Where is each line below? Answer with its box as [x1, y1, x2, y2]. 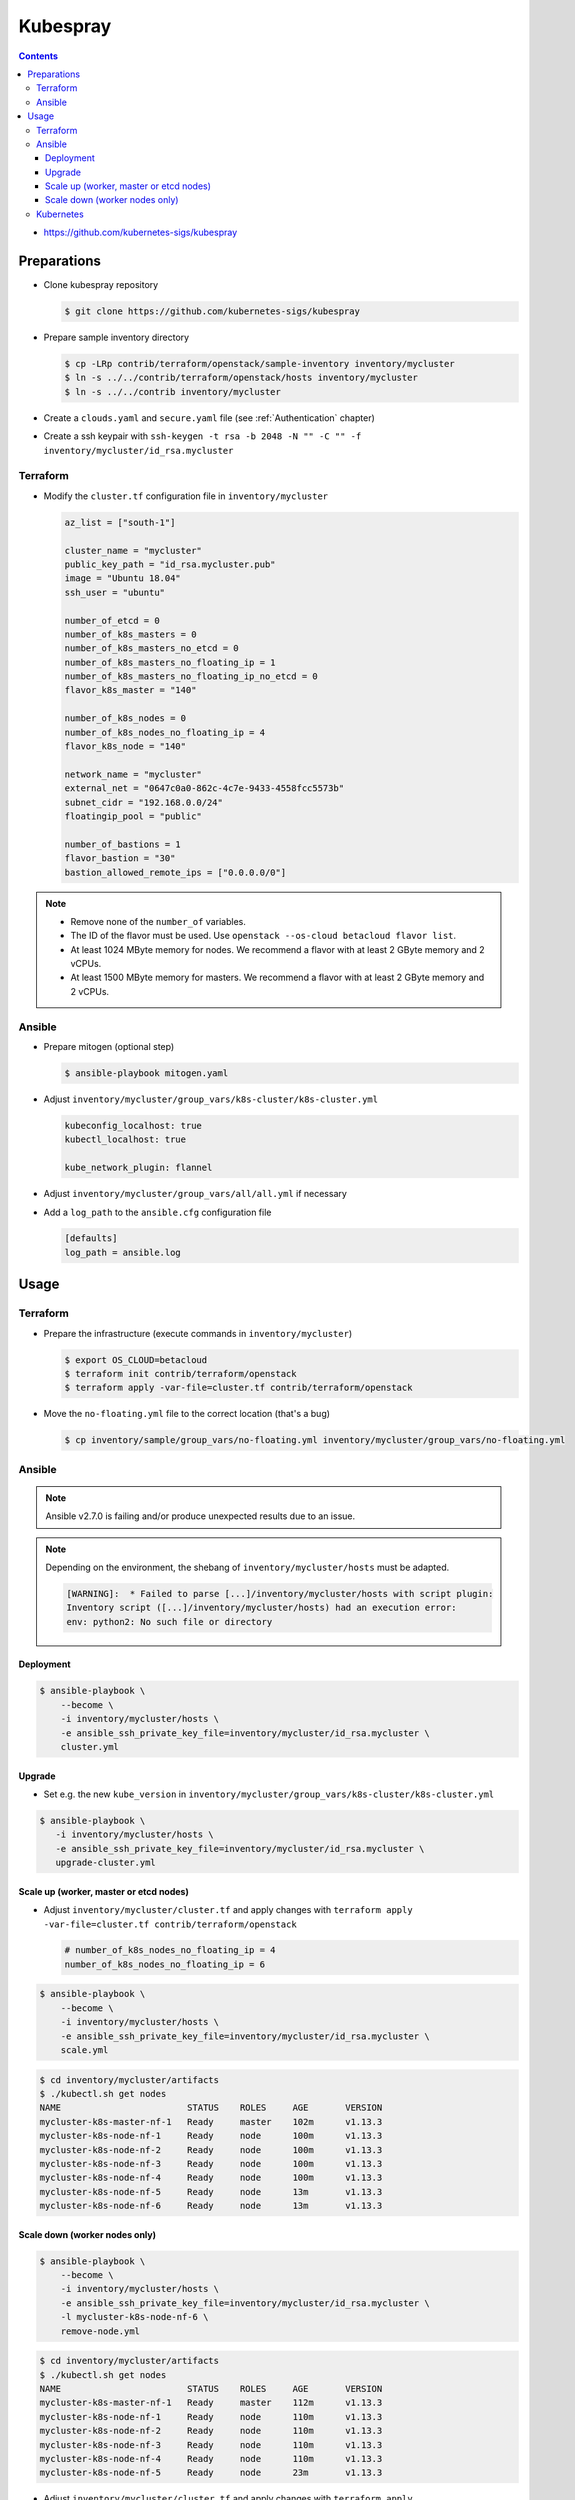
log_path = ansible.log [64, 1246, 182, 1258]
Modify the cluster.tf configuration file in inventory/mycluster [43, 490, 329, 502]
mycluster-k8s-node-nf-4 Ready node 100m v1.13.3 [39, 2172, 383, 2184]
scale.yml [60, 2045, 109, 2056]
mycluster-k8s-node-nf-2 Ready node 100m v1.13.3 [39, 2144, 383, 2155]
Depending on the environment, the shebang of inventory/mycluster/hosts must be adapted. [45, 1561, 450, 1574]
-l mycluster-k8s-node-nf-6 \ [60, 2311, 209, 2323]
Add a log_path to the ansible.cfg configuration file [43, 1206, 272, 1218]
